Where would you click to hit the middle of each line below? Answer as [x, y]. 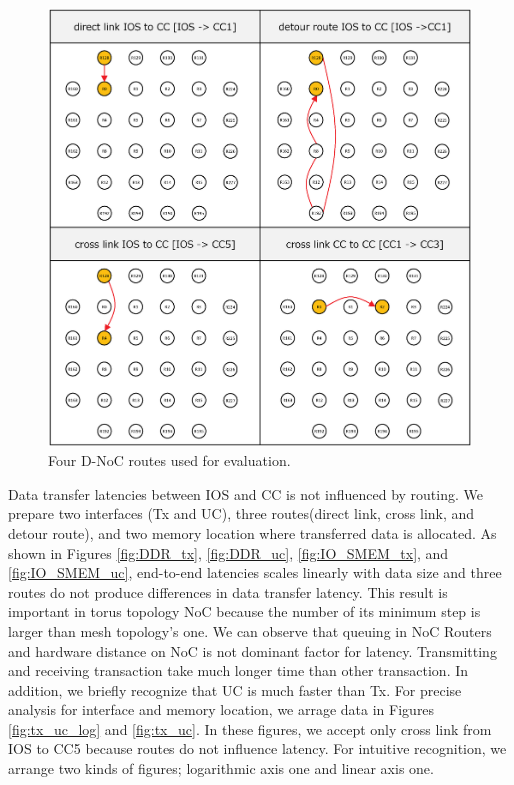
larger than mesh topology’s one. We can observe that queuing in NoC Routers [250, 630]
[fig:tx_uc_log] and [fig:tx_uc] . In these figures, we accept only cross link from [250, 728]
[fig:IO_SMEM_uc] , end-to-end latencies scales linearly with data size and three [255, 572]
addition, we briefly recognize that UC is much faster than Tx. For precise [235, 689]
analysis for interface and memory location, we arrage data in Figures [221, 709]
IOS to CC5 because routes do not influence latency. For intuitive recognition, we [257, 748]
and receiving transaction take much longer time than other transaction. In [238, 670]
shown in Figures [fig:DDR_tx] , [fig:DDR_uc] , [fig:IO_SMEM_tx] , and [228, 552]
